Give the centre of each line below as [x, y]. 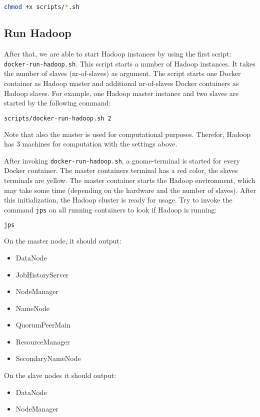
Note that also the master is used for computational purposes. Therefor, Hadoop [127, 134]
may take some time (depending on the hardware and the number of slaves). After [130, 190]
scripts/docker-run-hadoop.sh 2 [58, 118]
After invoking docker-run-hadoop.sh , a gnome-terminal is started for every [122, 160]
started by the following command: [57, 103]
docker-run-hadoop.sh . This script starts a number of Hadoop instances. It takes [130, 63]
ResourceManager [43, 341]
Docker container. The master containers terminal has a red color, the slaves [121, 170]
